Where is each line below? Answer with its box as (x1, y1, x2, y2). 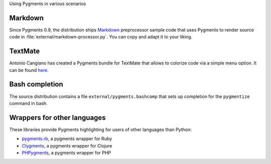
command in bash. (9, 100, 48, 106)
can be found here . (9, 67, 49, 73)
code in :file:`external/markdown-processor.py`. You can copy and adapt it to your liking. (9, 34, 193, 40)
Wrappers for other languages (9, 113, 106, 122)
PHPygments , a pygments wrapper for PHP (22, 149, 111, 155)
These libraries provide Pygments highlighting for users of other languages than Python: (9, 126, 192, 132)
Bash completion (9, 80, 64, 88)
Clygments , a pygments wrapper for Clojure (22, 142, 112, 148)
